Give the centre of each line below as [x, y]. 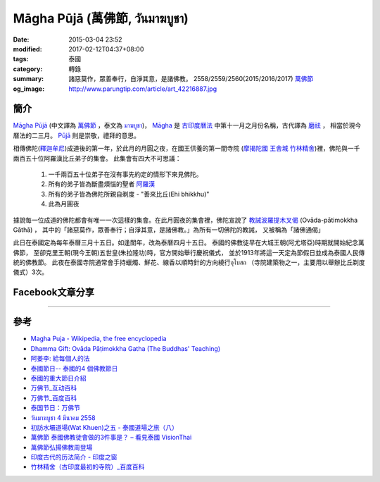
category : [28, 69]
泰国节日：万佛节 [55, 408]
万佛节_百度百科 [54, 397]
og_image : [29, 89]
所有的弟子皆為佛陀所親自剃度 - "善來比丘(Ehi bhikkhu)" [129, 194]
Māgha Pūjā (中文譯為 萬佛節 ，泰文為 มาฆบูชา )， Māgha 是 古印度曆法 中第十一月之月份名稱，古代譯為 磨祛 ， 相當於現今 [187, 125]
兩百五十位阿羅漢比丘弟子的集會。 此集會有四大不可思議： [97, 158]
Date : [21, 39]
